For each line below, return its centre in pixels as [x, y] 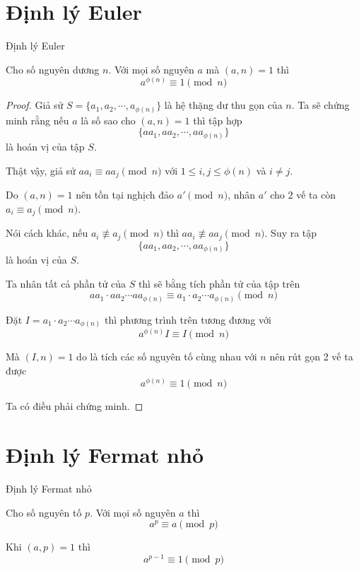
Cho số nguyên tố [44, 512]
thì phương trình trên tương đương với [188, 319]
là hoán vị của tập [45, 146]
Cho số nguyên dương [53, 69]
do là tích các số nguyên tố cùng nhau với [167, 357]
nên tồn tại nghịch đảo [125, 194]
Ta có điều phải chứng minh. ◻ [75, 406]
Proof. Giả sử [35, 105]
